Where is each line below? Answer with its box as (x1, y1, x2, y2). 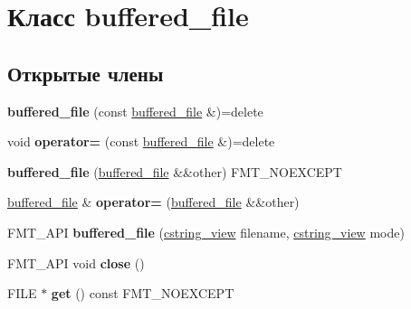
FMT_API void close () (7, 253, 145, 272)
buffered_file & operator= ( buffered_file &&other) (7, 192, 300, 211)
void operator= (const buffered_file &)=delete (7, 132, 275, 151)
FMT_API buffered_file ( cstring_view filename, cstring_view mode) (7, 222, 405, 241)
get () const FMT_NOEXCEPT (51, 284, 234, 303)
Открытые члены (7, 59, 164, 87)
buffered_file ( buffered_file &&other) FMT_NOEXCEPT (7, 162, 342, 181)
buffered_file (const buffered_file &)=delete (7, 101, 263, 120)
